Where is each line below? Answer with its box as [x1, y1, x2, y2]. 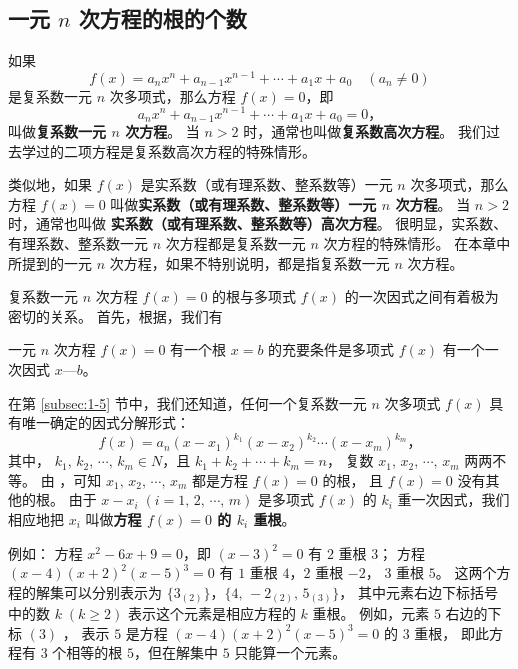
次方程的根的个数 [78, 3, 247, 34]
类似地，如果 [8, 174, 92, 195]
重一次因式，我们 [397, 489, 510, 510]
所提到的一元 [8, 252, 92, 273]
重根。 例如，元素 [312, 603, 430, 624]
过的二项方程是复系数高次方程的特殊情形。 [35, 140, 316, 161]
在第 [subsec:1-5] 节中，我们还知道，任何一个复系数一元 [8, 392, 367, 413]
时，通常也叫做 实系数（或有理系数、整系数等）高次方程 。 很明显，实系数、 [8, 213, 508, 234]
